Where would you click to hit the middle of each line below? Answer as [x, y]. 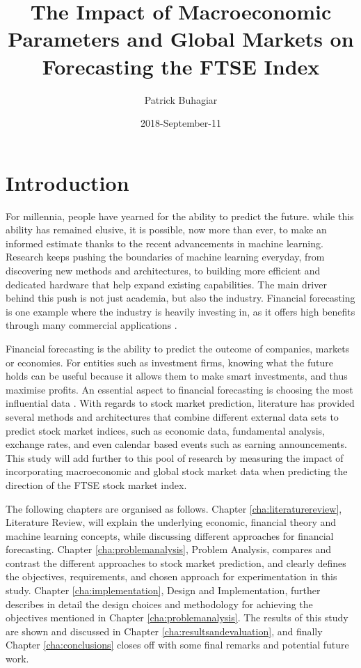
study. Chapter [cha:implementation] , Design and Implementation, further [163, 590]
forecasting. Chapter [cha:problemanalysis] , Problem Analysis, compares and [168, 549]
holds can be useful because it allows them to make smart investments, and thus [177, 376]
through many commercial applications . [91, 325]
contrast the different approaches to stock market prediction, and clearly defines [176, 562]
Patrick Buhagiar [181, 99]
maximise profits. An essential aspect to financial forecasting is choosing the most [179, 389]
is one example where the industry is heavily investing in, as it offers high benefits [180, 311]
